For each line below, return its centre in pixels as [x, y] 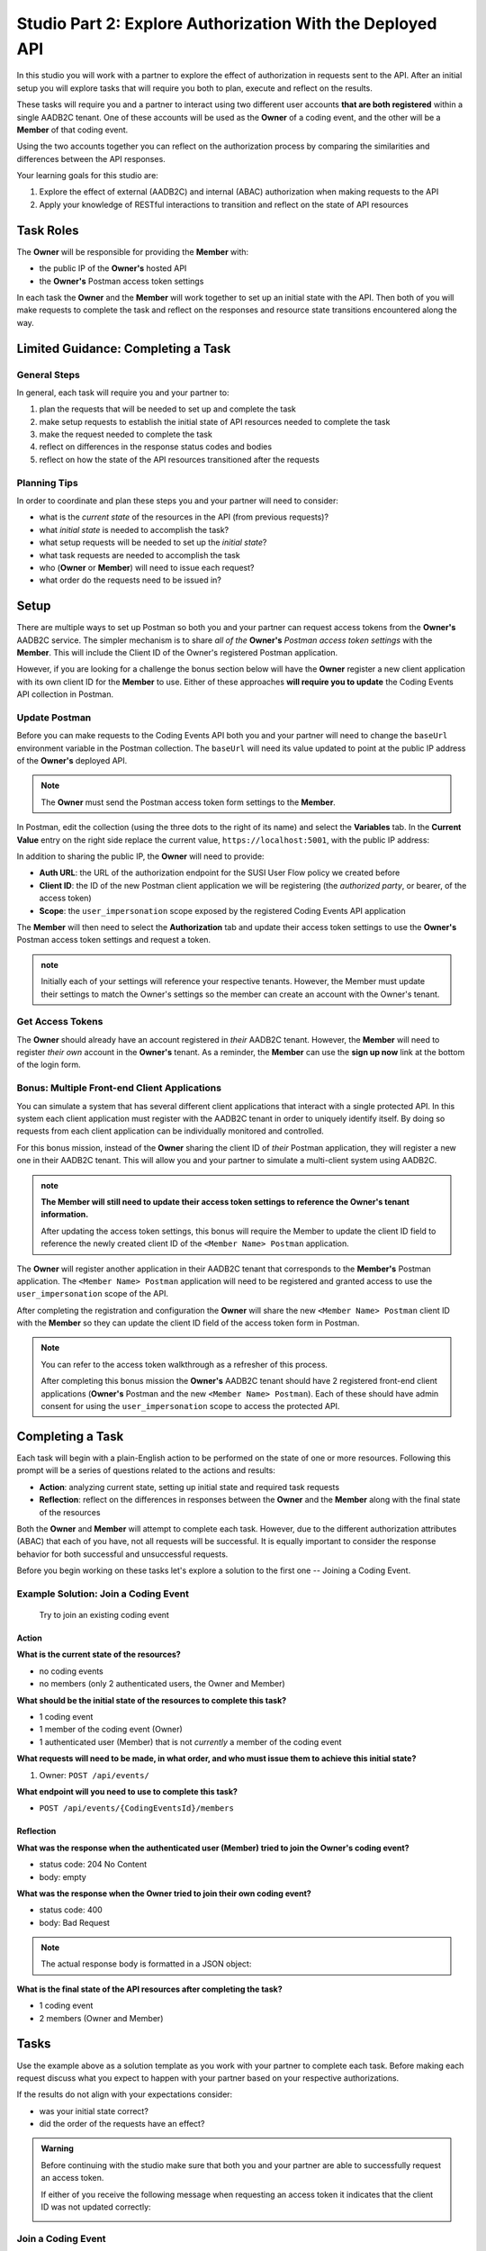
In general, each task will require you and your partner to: [123, 393]
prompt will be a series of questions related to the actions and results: [146, 1470]
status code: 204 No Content [93, 1865]
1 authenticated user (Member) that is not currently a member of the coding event [190, 1741]
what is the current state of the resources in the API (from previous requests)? [184, 517]
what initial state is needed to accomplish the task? [134, 529]
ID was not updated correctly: [96, 2207]
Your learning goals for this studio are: [88, 176]
